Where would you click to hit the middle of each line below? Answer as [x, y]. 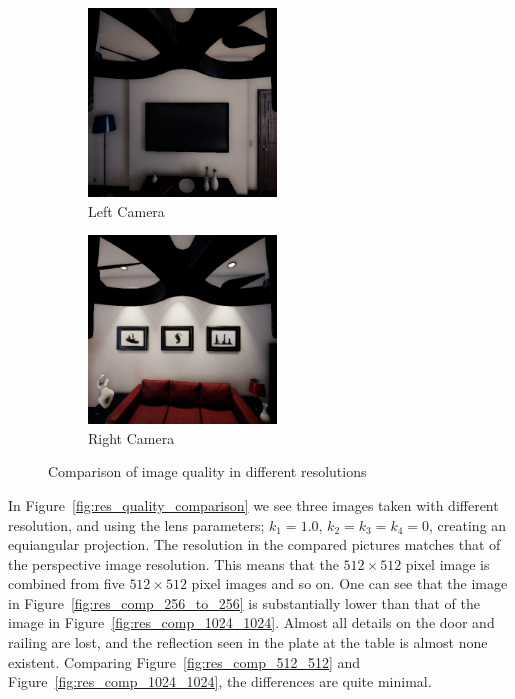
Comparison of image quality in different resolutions [207, 471]
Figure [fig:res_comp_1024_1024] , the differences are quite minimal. [220, 681]
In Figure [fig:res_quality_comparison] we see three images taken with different [253, 504]
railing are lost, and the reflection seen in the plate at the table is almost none [248, 642]
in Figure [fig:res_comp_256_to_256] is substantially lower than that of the [244, 602]
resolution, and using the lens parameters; [136, 524]
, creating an [468, 524]
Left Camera [126, 210]
